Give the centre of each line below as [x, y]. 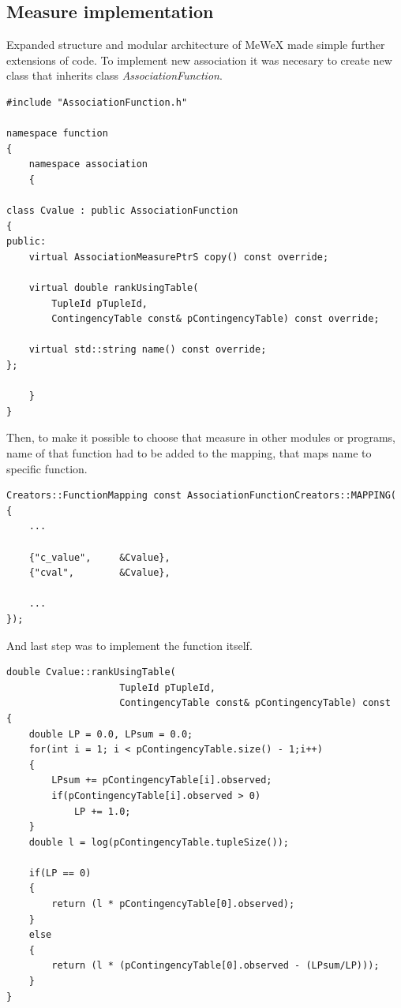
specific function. [47, 468]
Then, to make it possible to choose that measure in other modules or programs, [201, 437]
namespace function [57, 134]
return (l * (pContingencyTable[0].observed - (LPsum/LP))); [215, 966]
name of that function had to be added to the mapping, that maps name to [189, 453]
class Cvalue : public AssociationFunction [122, 211]
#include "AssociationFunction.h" [97, 102]
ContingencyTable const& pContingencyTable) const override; [215, 319]
